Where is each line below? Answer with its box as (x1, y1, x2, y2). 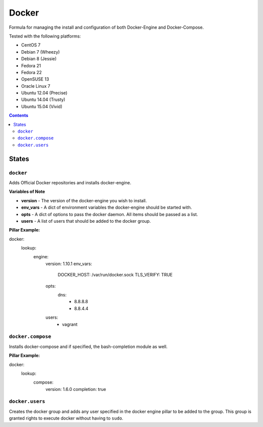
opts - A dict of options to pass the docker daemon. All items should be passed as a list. (21, 211, 198, 217)
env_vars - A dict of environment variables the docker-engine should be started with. (21, 205, 192, 211)
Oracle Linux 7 (21, 83, 51, 89)
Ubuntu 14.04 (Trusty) (21, 97, 66, 102)
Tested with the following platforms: (9, 33, 81, 39)
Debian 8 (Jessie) (21, 56, 57, 62)
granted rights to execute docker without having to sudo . (9, 415, 124, 421)
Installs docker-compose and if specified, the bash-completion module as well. (9, 344, 168, 349)
